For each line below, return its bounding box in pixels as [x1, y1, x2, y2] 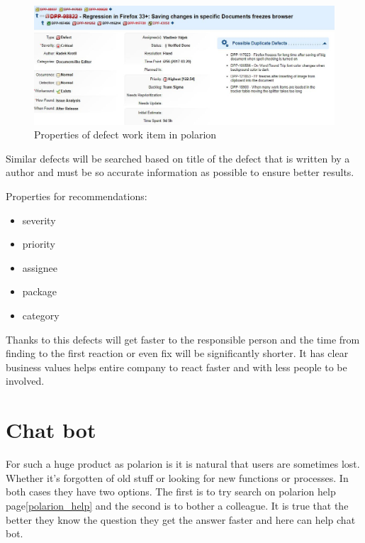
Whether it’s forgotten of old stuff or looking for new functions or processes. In [6, 470, 349, 485]
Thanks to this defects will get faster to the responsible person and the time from [6, 331, 360, 346]
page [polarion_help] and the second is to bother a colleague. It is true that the [6, 498, 349, 512]
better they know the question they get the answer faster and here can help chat [6, 512, 356, 527]
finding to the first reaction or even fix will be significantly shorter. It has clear [6, 346, 349, 361]
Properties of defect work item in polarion [34, 127, 217, 142]
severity [22, 212, 56, 227]
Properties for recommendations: [6, 189, 147, 204]
